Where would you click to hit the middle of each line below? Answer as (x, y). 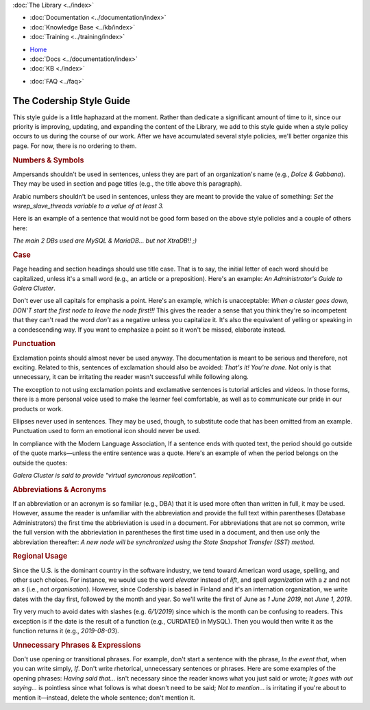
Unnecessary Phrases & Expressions (77, 645)
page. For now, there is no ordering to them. (75, 146)
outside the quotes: (40, 463)
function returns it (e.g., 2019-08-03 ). (66, 631)
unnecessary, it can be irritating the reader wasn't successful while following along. (131, 377)
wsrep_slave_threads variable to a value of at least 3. (88, 206)
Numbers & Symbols (48, 160)
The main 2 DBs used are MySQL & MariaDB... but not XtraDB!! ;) (105, 241)
